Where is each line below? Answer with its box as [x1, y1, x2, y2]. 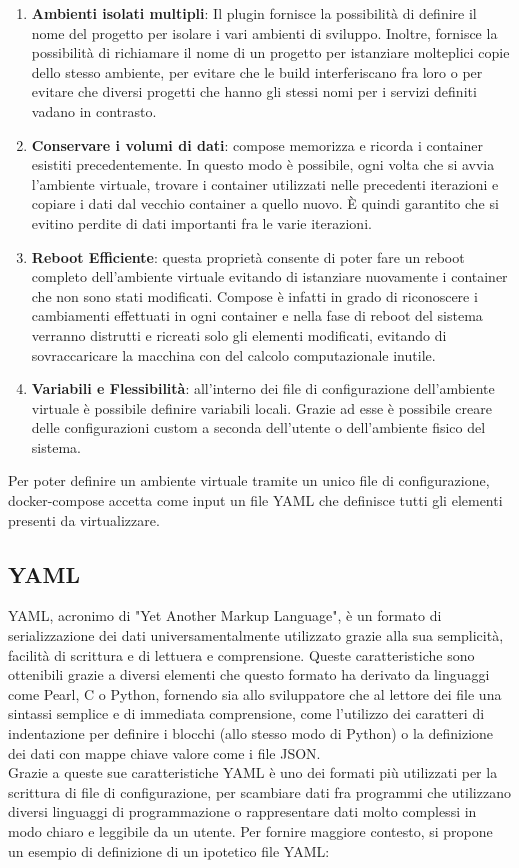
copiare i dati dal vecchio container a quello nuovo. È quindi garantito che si [31, 193, 499, 214]
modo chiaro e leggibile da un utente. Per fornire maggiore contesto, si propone [8, 820, 493, 841]
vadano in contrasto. [31, 100, 157, 121]
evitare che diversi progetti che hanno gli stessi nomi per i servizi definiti [31, 81, 477, 102]
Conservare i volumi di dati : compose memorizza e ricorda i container [31, 134, 483, 155]
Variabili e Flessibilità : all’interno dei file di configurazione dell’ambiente [31, 378, 495, 399]
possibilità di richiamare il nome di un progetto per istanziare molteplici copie [31, 42, 510, 63]
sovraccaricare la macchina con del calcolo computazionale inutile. [31, 344, 436, 365]
